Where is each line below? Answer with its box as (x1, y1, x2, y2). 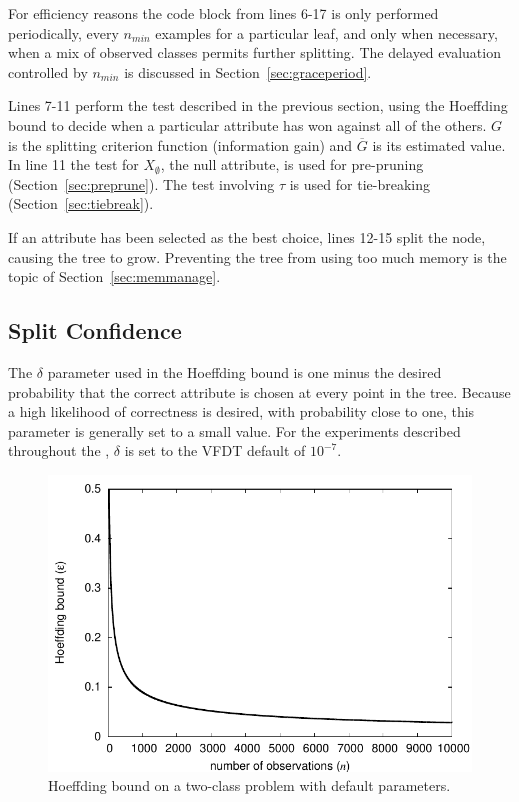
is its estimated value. (372, 134, 506, 155)
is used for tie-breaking (289, 173, 430, 194)
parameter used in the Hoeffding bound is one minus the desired (47, 361, 442, 382)
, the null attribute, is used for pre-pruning (160, 154, 424, 175)
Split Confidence (8, 315, 182, 346)
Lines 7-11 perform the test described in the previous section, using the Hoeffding (8, 95, 508, 116)
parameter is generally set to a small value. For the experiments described (8, 420, 461, 441)
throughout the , (8, 440, 110, 461)
